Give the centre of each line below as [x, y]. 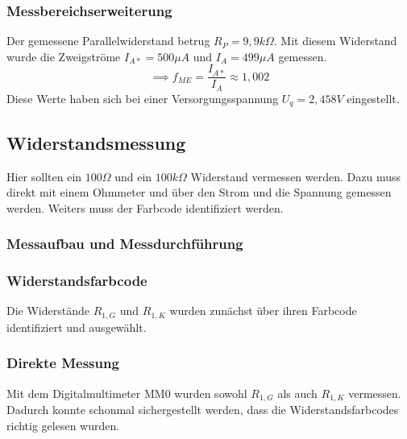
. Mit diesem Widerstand [335, 41]
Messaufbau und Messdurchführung [125, 244]
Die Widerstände [48, 311]
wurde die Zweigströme [64, 56]
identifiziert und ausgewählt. [77, 327]
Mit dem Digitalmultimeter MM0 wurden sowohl [127, 393]
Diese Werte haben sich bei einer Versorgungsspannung [143, 98]
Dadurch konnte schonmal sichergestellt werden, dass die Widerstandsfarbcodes [203, 410]
